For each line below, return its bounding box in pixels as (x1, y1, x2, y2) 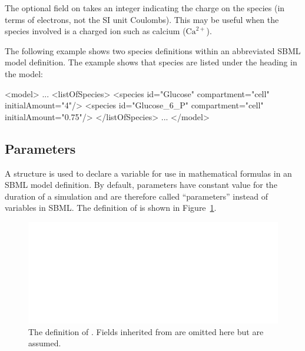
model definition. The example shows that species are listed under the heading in (5, 56, 297, 68)
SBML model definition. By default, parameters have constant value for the (5, 178, 277, 191)
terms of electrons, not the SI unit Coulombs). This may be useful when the (5, 13, 279, 25)
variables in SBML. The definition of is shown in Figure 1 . (5, 201, 217, 214)
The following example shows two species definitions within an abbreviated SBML (5, 44, 301, 57)
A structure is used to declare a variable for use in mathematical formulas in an (5, 167, 292, 179)
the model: (5, 67, 43, 80)
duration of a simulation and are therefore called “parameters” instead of (5, 190, 268, 202)
